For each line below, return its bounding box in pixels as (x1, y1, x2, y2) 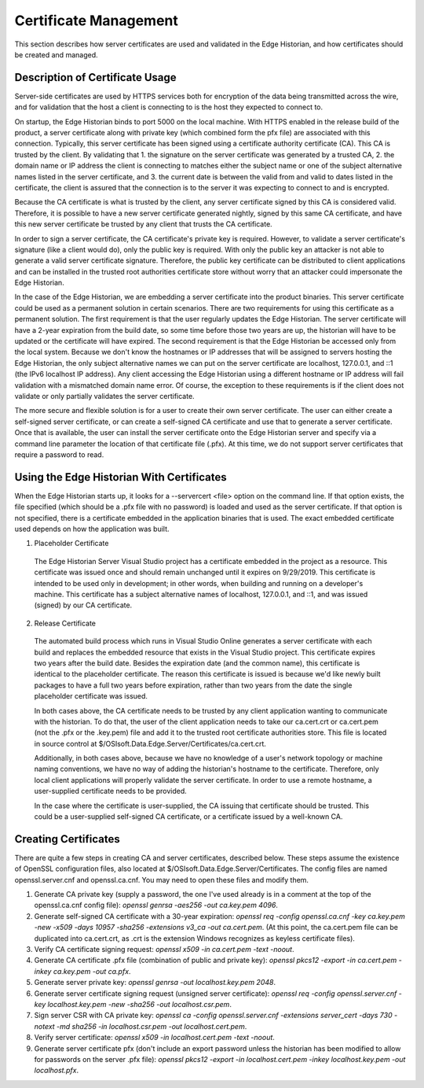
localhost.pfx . (34, 1066, 79, 1075)
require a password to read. (14, 449, 104, 459)
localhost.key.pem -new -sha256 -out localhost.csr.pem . (47, 1000, 232, 1009)
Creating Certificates (14, 832, 121, 846)
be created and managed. (14, 50, 98, 59)
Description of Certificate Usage (14, 71, 177, 84)
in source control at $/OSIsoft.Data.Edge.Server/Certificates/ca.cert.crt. (34, 739, 267, 748)
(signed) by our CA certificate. (34, 600, 133, 610)
